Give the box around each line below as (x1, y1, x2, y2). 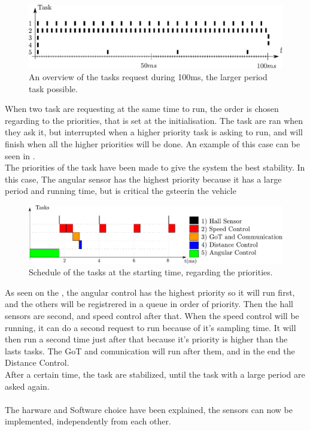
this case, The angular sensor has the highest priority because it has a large (5, 172, 282, 185)
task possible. (29, 82, 78, 95)
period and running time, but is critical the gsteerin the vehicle (5, 184, 236, 197)
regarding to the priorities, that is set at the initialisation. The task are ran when (5, 114, 303, 126)
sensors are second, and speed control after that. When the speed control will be (5, 309, 299, 322)
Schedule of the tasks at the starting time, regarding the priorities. (29, 266, 273, 278)
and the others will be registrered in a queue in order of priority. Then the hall (5, 298, 293, 310)
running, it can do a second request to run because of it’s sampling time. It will (5, 321, 296, 333)
